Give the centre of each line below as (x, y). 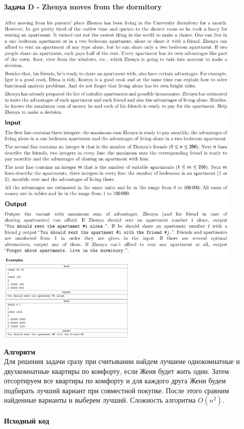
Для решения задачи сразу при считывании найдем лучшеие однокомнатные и (122, 361)
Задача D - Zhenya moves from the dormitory (83, 6)
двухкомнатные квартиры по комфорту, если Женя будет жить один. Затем (117, 371)
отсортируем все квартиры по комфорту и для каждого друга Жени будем (115, 381)
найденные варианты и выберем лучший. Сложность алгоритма (100, 400)
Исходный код (27, 421)
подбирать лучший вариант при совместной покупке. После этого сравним (117, 390)
